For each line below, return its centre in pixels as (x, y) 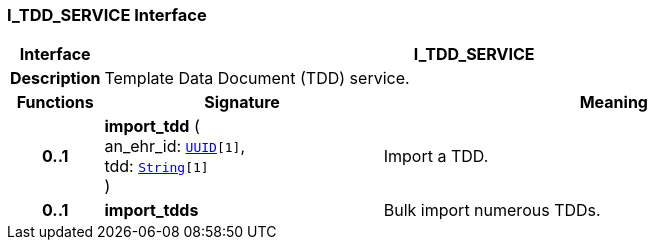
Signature (242, 102)
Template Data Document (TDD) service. (257, 78)
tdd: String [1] (156, 166)
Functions (55, 102)
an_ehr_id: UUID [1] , (175, 146)
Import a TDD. (436, 156)
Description (55, 78)
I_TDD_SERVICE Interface (107, 15)
